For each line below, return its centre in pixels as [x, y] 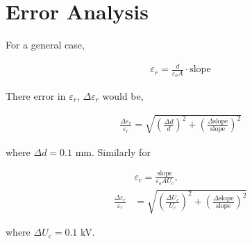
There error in [36, 95]
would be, [123, 95]
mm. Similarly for [113, 151]
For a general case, [45, 45]
